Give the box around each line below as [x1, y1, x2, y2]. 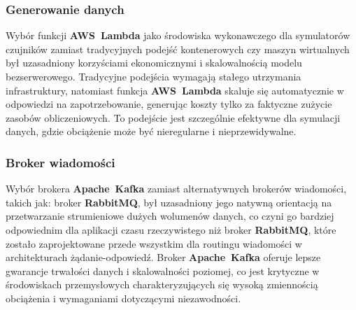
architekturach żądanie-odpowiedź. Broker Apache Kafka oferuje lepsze [6, 250, 321, 265]
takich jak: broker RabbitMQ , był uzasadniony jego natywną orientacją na [6, 195, 332, 209]
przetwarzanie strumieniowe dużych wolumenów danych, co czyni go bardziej [6, 209, 334, 223]
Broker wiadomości [6, 153, 115, 171]
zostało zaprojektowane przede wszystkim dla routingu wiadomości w [6, 236, 302, 251]
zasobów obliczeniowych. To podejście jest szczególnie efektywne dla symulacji [6, 110, 341, 125]
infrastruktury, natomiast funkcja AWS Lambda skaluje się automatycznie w [6, 83, 344, 97]
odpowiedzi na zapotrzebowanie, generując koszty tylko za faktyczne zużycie [6, 97, 332, 111]
